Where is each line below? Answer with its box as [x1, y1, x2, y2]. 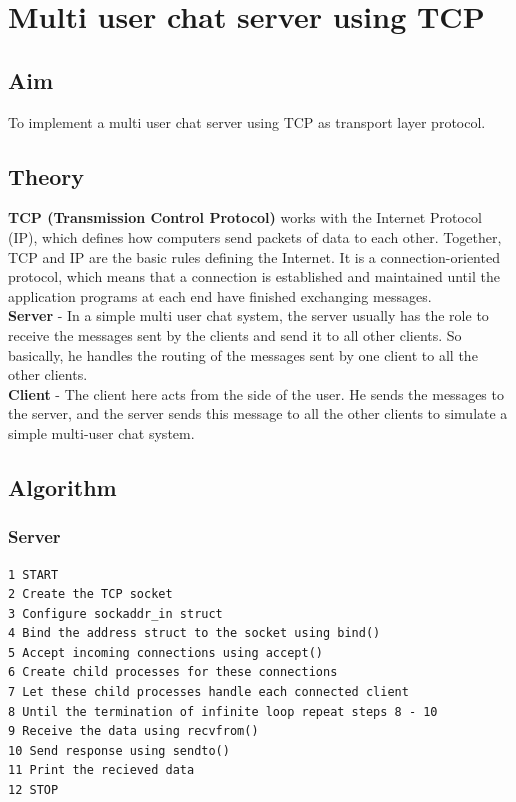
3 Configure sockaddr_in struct [8, 606, 223, 621]
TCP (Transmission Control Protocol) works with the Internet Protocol [8, 207, 482, 228]
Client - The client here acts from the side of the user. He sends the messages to [8, 383, 504, 404]
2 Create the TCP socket [8, 587, 173, 602]
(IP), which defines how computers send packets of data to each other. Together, [8, 226, 502, 247]
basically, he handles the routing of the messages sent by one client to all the [8, 344, 478, 365]
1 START [8, 567, 59, 582]
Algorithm [8, 471, 117, 502]
